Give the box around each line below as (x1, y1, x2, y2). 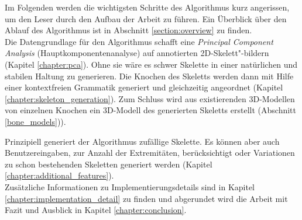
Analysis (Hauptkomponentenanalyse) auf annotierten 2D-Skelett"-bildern (5, 47, 269, 59)
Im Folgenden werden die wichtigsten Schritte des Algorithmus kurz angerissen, (5, 1, 290, 13)
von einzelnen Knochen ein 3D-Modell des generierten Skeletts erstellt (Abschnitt (5, 104, 296, 116)
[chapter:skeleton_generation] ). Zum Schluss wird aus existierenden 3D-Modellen (5, 92, 295, 104)
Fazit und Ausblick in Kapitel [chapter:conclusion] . (5, 204, 187, 216)
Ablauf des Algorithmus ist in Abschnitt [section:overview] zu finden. (5, 24, 252, 36)
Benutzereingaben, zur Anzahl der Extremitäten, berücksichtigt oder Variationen (5, 146, 295, 159)
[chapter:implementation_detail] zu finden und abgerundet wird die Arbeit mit (5, 192, 288, 204)
